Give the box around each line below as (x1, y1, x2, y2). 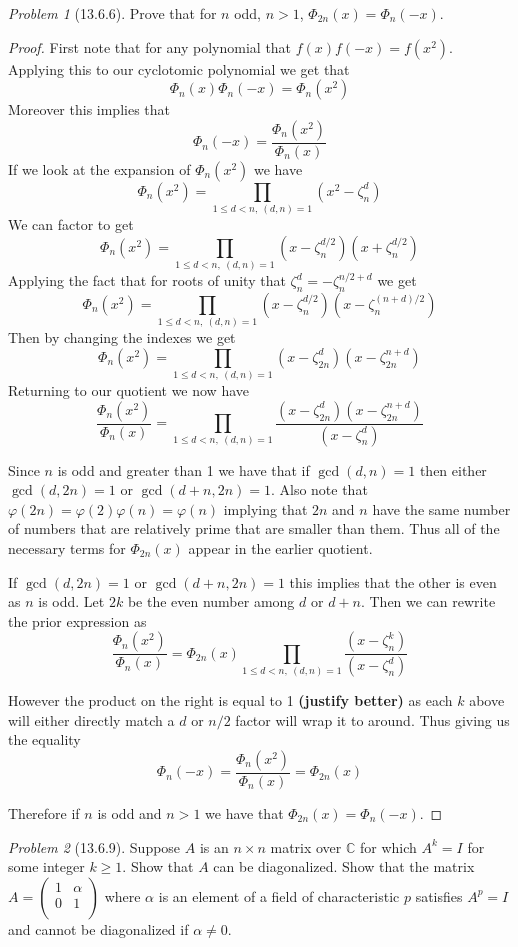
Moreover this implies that (8, 99, 171, 120)
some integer (8, 856, 85, 877)
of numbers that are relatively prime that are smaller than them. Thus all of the (8, 518, 500, 539)
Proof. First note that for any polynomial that (8, 36, 292, 57)
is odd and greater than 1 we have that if (57, 459, 310, 480)
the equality (8, 729, 81, 750)
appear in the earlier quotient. (188, 537, 373, 558)
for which (360, 836, 417, 857)
